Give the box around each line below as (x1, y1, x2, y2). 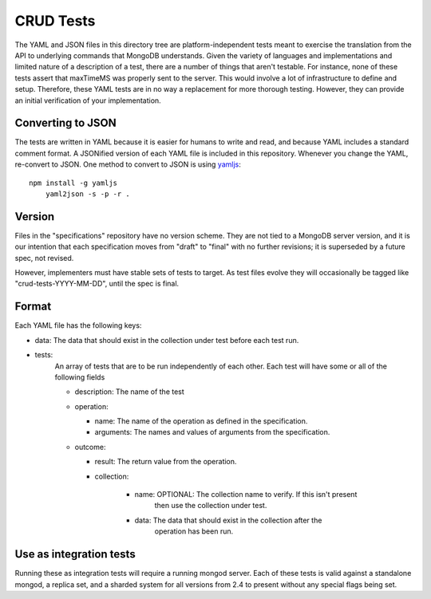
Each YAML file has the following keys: (14, 321, 142, 330)
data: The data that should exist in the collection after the (134, 515, 322, 525)
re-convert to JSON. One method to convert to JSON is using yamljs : (14, 160, 241, 169)
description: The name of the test (74, 387, 185, 396)
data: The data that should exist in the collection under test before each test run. (34, 335, 299, 345)
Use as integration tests (14, 547, 136, 562)
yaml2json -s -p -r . (45, 189, 131, 199)
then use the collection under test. (154, 501, 267, 510)
